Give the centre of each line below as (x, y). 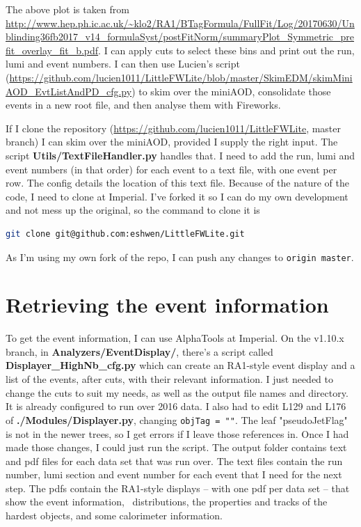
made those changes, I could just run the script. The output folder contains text (176, 447)
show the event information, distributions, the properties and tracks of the (167, 502)
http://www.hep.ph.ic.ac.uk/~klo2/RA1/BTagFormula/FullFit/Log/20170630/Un (180, 23)
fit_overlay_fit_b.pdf (52, 50)
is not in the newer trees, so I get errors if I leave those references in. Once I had (177, 433)
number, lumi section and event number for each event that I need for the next (174, 474)
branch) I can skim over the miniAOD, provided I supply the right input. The (172, 142)
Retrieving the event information (167, 305)
